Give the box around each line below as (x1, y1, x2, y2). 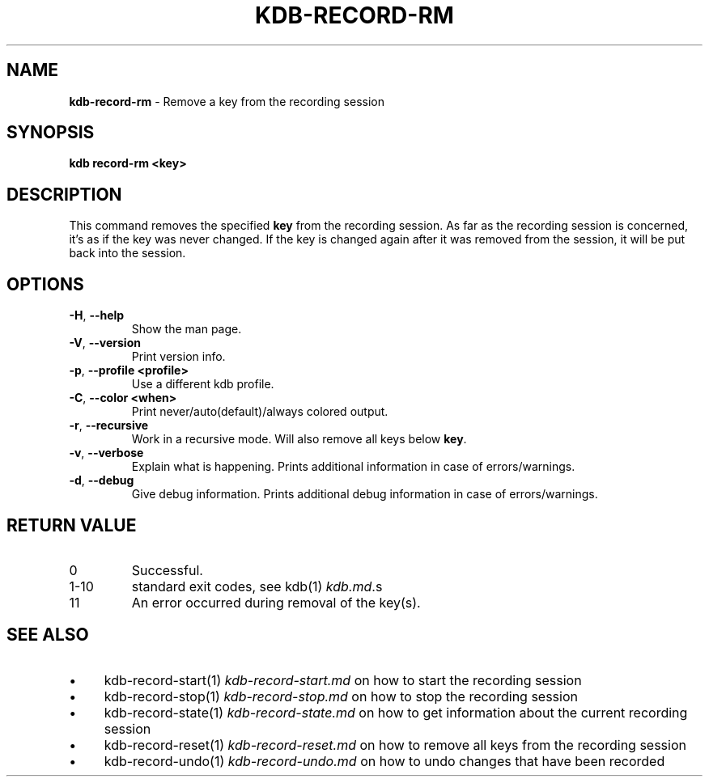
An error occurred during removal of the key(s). (131, 594, 421, 611)
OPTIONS (6, 273, 84, 294)
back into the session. (69, 246, 186, 260)
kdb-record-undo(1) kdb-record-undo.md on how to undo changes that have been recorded (104, 752, 665, 769)
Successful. (131, 561, 203, 578)
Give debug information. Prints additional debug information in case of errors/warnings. (131, 487, 598, 502)
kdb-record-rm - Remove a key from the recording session (69, 94, 385, 108)
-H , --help (69, 308, 125, 323)
